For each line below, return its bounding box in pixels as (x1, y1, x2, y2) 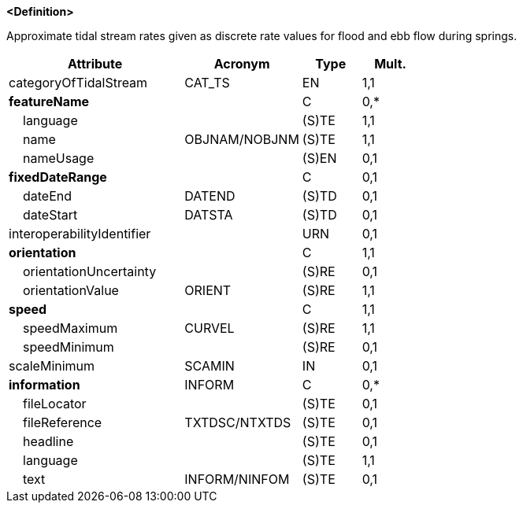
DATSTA (184, 207, 233, 223)
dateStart (23, 207, 78, 223)
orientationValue (23, 282, 119, 298)
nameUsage (23, 150, 95, 166)
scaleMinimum (9, 358, 95, 374)
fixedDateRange (9, 169, 107, 185)
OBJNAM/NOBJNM (184, 131, 299, 147)
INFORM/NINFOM (184, 471, 290, 487)
